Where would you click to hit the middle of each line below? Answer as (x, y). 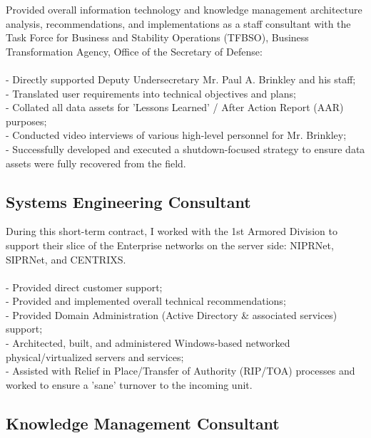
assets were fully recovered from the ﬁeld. (96, 163)
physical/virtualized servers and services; (95, 356)
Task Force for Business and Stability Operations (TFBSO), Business (157, 37)
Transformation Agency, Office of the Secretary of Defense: (134, 51)
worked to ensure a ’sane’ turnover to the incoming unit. (129, 384)
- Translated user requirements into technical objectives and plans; (151, 93)
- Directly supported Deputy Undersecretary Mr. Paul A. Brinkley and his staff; (181, 79)
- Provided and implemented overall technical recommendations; (146, 301)
